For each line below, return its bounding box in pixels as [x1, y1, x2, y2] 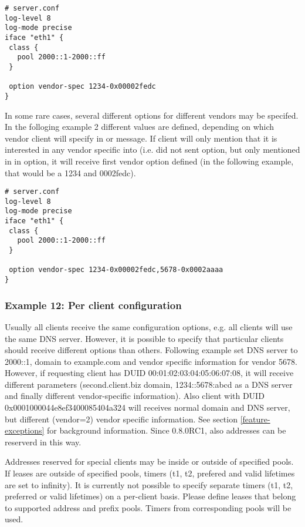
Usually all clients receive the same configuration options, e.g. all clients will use [5, 320, 293, 333]
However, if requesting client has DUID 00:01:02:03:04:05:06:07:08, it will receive [5, 367, 294, 379]
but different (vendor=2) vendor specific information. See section [5, 412, 238, 425]
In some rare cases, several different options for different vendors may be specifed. [5, 109, 299, 121]
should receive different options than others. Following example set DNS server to [5, 344, 298, 356]
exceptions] [5, 424, 45, 437]
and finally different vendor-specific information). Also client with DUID [5, 390, 265, 402]
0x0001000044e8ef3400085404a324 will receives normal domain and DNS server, [5, 401, 290, 414]
